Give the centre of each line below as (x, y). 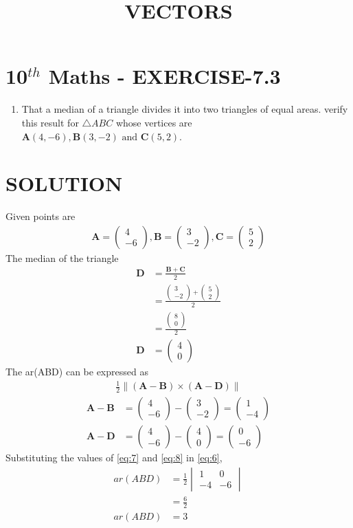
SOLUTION (64, 183)
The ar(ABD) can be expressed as (77, 371)
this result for (50, 122)
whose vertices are (154, 122)
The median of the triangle (62, 257)
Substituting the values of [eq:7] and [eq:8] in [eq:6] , (114, 458)
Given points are (41, 216)
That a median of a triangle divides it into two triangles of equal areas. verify (185, 109)
